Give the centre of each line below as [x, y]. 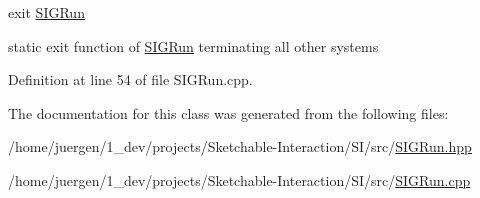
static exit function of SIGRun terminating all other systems [193, 45]
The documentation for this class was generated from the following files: [228, 112]
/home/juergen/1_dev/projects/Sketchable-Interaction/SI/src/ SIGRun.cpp [239, 179]
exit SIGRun [46, 12]
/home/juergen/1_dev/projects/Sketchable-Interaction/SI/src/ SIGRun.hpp [240, 146]
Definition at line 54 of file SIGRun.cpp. [130, 79]
